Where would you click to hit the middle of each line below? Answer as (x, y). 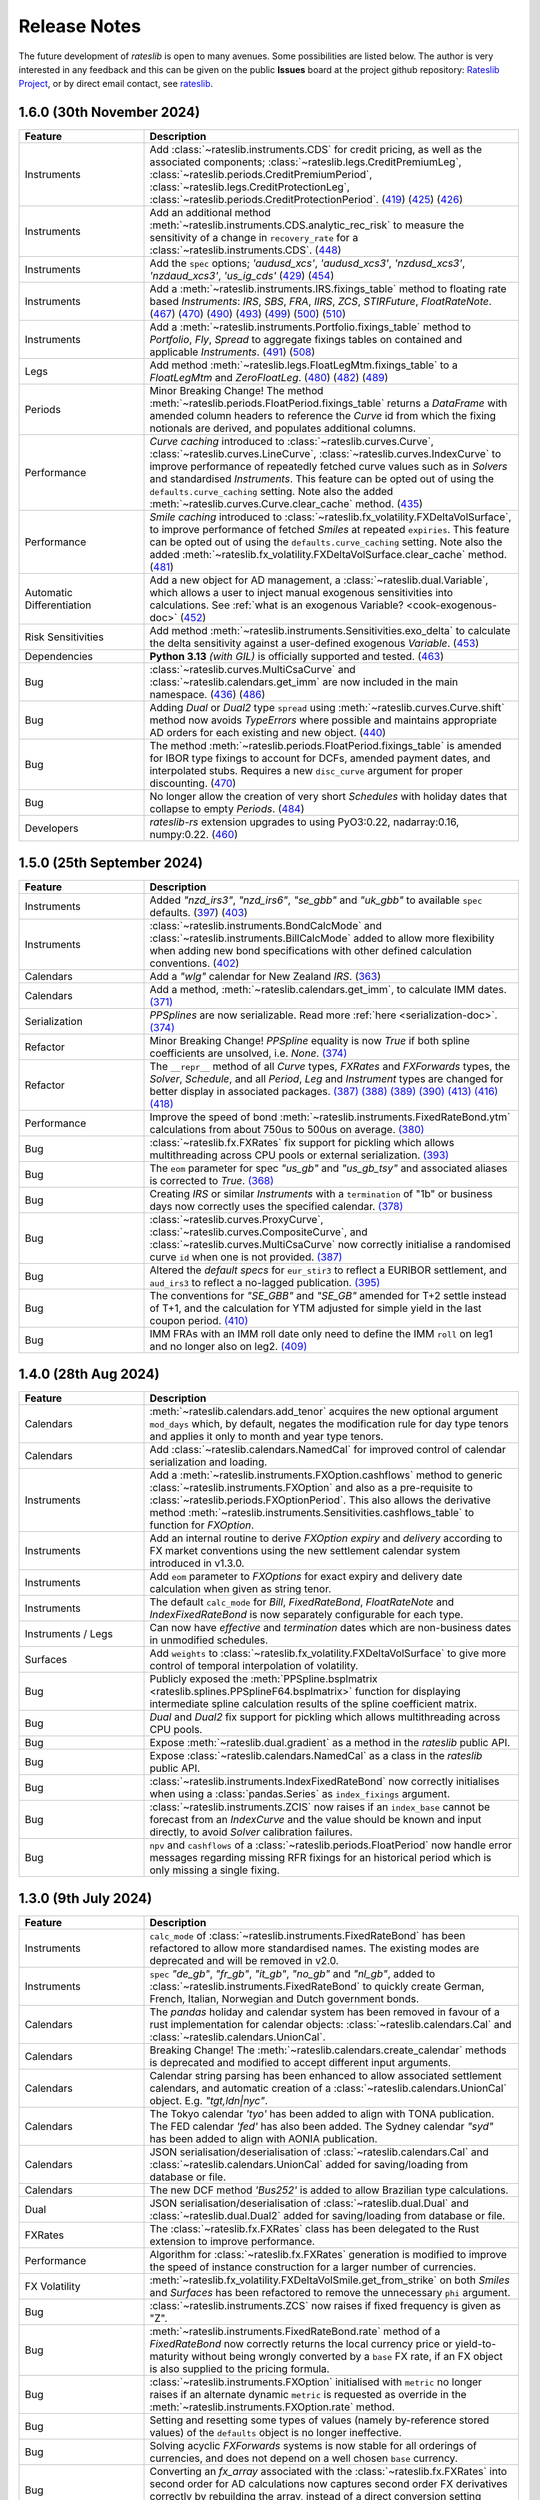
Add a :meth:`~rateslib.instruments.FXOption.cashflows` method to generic (326, 1475)
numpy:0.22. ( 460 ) (194, 835)
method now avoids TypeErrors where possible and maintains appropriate (323, 720)
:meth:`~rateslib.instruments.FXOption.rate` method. (272, 2407)
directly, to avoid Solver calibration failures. (251, 1832)
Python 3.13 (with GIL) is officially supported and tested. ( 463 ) (297, 657)
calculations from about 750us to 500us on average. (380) (287, 1129)
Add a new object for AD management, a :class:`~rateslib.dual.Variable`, (319, 580)
